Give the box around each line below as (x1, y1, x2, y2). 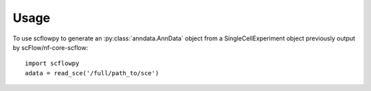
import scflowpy (25, 60, 80, 68)
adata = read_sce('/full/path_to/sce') (25, 69, 159, 77)
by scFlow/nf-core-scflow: (12, 43, 89, 51)
